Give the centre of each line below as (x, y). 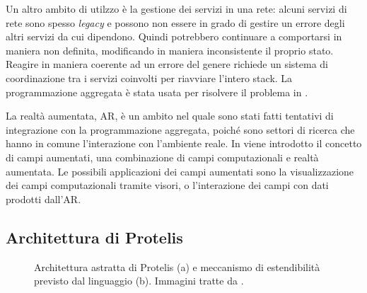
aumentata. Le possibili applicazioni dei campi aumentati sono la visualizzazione (180, 171)
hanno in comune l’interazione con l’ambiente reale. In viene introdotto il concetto (184, 143)
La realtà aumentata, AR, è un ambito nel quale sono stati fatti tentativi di (170, 116)
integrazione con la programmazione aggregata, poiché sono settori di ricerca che (180, 129)
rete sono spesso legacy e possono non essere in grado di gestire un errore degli (175, 22)
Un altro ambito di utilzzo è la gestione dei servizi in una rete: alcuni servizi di (176, 8)
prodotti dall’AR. (43, 199)
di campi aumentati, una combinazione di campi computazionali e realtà (162, 157)
